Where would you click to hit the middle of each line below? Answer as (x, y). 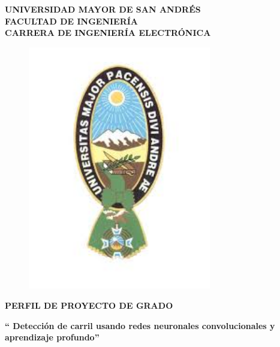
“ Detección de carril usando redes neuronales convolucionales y (140, 325)
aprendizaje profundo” (52, 337)
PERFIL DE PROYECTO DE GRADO (89, 305)
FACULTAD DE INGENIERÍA (72, 21)
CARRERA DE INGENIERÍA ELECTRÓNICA (108, 33)
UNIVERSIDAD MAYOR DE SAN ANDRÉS (103, 9)
